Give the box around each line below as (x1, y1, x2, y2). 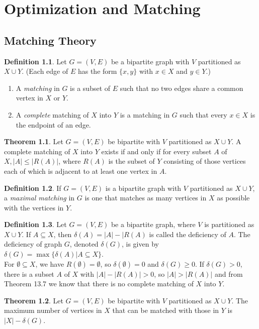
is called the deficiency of (149, 229, 226, 239)
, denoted (69, 239, 99, 249)
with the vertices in (4, 202, 64, 212)
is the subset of (108, 156, 155, 166)
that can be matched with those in (112, 305, 219, 315)
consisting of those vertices (163, 156, 246, 166)
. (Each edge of (22, 66, 68, 76)
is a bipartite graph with (105, 182, 182, 193)
